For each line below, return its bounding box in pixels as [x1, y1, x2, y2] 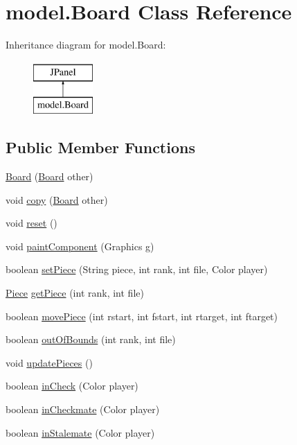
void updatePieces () [6, 355, 93, 369]
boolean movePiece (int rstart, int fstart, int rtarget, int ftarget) [6, 308, 278, 323]
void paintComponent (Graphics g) [6, 238, 154, 253]
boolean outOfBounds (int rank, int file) [6, 332, 176, 347]
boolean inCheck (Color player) [6, 378, 138, 393]
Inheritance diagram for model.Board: [6, 37, 166, 52]
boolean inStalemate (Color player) [6, 425, 155, 439]
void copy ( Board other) [6, 192, 108, 207]
